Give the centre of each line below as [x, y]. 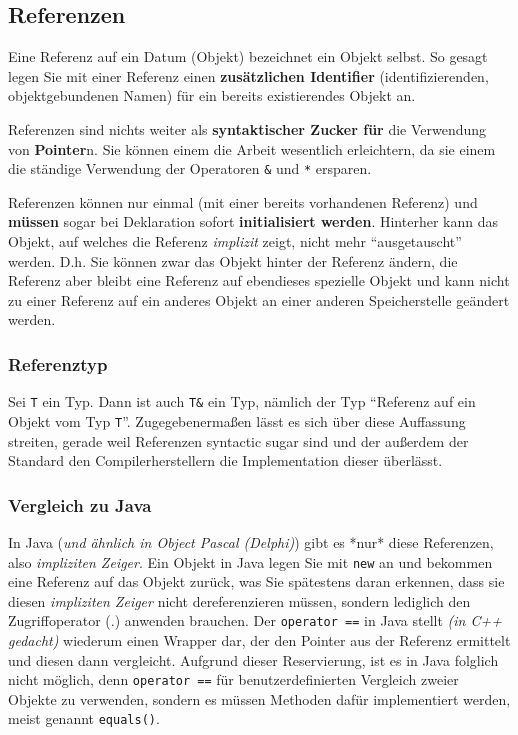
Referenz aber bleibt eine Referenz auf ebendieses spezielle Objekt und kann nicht [259, 280]
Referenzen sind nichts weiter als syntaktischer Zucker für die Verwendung [247, 128]
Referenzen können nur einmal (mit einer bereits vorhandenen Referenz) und [243, 201]
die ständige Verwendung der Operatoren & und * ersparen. [190, 168]
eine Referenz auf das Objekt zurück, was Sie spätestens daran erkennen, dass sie [256, 581]
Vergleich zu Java [80, 504]
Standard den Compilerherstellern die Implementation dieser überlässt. [225, 460]
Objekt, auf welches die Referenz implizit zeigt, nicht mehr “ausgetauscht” [235, 241]
